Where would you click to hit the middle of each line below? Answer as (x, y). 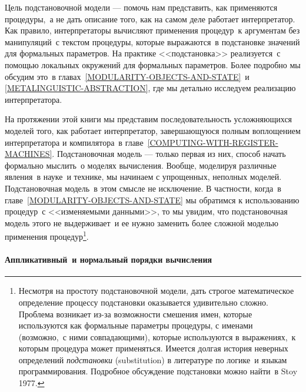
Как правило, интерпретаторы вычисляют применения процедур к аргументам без (152, 30)
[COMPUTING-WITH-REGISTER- (213, 142)
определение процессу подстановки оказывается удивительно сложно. (143, 302)
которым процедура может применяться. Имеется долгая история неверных (153, 348)
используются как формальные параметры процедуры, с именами (136, 325)
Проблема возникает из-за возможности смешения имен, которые (135, 314)
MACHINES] (29, 154)
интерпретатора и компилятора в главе (74, 142)
